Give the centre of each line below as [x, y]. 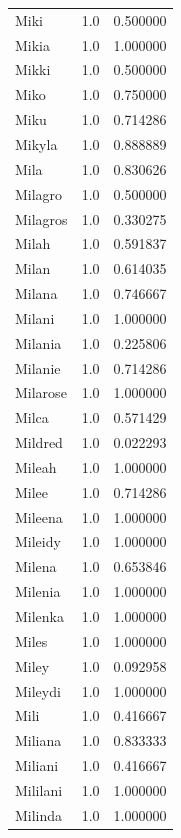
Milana [36, 293]
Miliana [38, 740]
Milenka [40, 616]
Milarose [41, 392]
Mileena [39, 516]
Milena [36, 566]
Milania [38, 342]
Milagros [41, 218]
